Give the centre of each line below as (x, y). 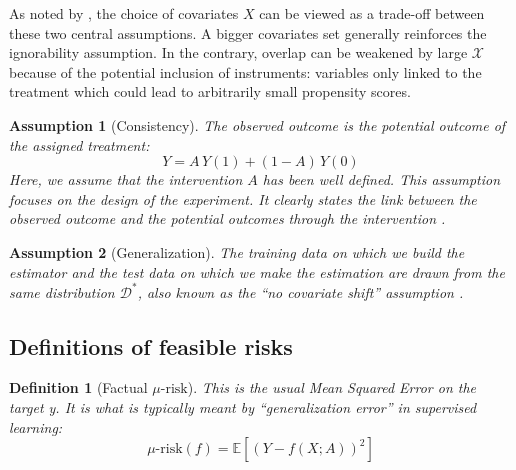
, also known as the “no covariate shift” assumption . (300, 291)
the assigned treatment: (79, 144)
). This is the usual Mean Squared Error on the (332, 387)
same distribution (62, 291)
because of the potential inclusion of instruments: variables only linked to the (245, 71)
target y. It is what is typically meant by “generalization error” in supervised (243, 407)
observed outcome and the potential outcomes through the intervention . (227, 218)
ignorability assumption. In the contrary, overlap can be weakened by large (238, 52)
